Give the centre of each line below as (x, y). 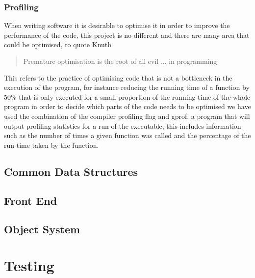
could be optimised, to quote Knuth (58, 44)
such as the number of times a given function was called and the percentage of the (127, 135)
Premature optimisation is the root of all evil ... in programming (120, 61)
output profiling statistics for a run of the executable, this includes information (123, 125)
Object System (42, 229)
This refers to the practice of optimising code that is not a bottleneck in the (118, 77)
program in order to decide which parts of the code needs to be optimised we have (127, 106)
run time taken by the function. (51, 145)
